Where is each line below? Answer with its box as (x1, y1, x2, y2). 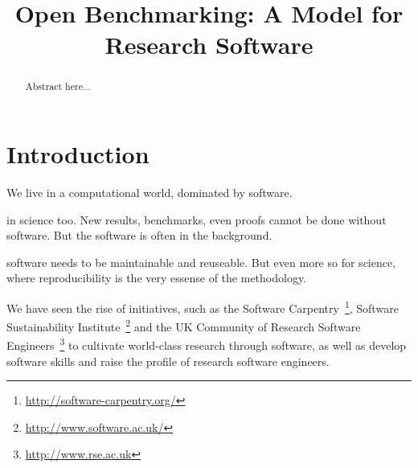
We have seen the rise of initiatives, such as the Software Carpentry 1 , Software (6, 297, 399, 316)
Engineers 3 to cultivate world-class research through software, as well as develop (6, 335, 407, 354)
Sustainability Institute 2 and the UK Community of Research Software (6, 316, 361, 335)
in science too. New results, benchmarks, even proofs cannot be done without (6, 211, 387, 228)
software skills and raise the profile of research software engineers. (6, 352, 330, 369)
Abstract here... (25, 80, 91, 93)
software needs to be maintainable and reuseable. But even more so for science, (6, 253, 396, 270)
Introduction (6, 138, 150, 170)
